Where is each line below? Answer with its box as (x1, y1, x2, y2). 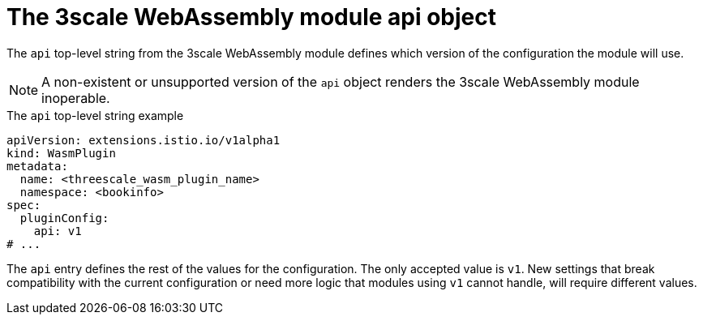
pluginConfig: (19, 211, 109, 225)
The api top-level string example (6, 108, 184, 122)
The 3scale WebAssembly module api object (6, 3, 496, 31)
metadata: (6, 159, 68, 173)
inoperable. (41, 89, 110, 106)
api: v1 (33, 224, 82, 238)
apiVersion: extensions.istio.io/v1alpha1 (6, 133, 281, 147)
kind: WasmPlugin (6, 146, 116, 160)
